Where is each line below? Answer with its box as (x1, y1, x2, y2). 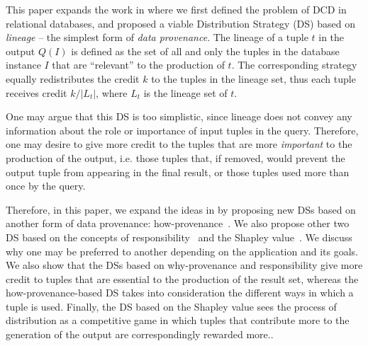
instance (6, 57, 41, 72)
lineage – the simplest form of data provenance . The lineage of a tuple (6, 30, 308, 45)
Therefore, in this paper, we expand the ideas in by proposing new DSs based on (6, 202, 356, 217)
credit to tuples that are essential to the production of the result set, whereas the (6, 271, 359, 286)
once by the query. (6, 178, 86, 193)
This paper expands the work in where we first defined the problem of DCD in (6, 2, 347, 16)
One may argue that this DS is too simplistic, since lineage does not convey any (6, 109, 352, 124)
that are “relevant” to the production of (52, 57, 225, 72)
